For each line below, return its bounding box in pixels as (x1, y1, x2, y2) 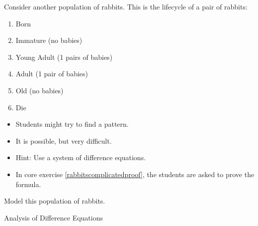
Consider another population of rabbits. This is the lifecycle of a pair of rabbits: (4, 1, 248, 11)
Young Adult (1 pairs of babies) (15, 51, 113, 62)
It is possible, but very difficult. (15, 135, 112, 146)
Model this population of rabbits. (4, 196, 105, 206)
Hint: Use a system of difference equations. (15, 152, 146, 163)
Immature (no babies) (15, 35, 83, 45)
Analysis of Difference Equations (4, 212, 103, 223)
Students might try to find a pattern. (15, 119, 129, 129)
